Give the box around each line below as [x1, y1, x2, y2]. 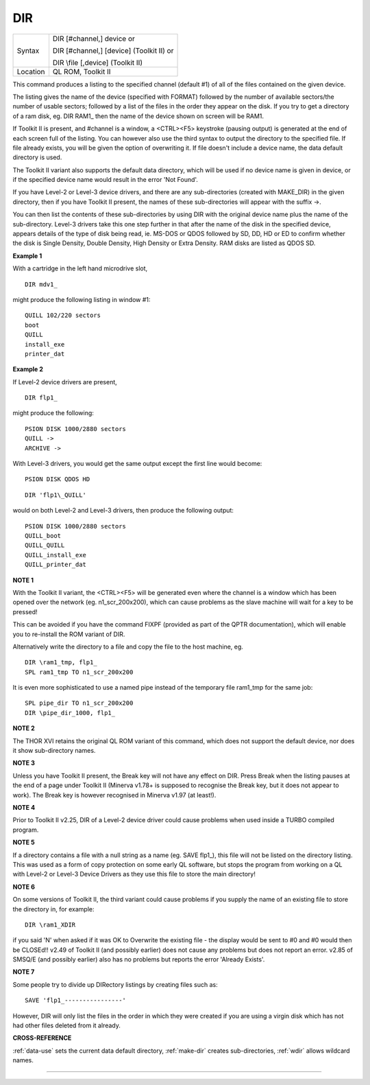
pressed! [12, 607, 38, 616]
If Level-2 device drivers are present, [12, 377, 118, 386]
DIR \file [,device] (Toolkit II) [52, 58, 143, 67]
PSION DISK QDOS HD [25, 476, 90, 483]
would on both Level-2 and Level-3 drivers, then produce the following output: [12, 506, 234, 515]
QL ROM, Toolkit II [52, 67, 111, 76]
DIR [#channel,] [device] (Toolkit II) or [52, 45, 174, 55]
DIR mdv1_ [25, 280, 58, 288]
